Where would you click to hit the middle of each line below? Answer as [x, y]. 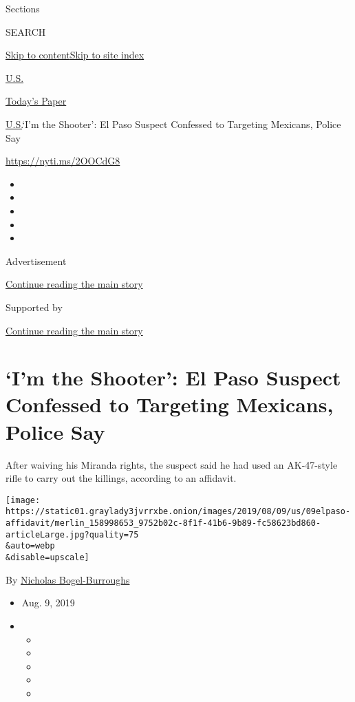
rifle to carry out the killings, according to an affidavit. [121, 478]
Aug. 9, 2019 [48, 603]
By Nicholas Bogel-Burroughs [68, 579]
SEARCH [26, 31]
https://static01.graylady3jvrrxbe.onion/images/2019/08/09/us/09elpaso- [178, 512]
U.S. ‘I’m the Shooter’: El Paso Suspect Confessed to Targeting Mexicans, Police [173, 124]
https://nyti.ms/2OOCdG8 [63, 161]
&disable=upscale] [47, 558]
